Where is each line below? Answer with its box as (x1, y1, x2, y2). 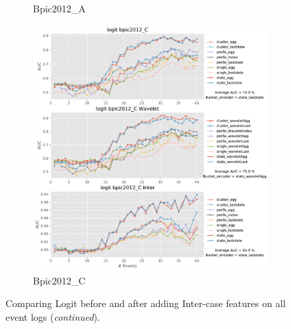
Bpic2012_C (33, 273, 86, 287)
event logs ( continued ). (5, 310, 100, 324)
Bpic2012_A (33, 1, 86, 15)
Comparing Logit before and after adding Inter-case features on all (5, 296, 286, 310)
